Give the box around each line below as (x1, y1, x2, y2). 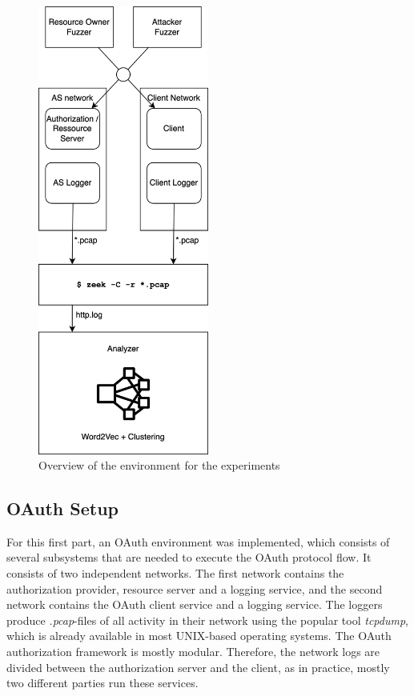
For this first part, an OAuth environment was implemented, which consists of (6, 533, 390, 550)
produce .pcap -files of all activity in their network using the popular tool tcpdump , (6, 611, 408, 628)
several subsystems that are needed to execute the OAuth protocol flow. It (6, 549, 372, 566)
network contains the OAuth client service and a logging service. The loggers (6, 596, 383, 613)
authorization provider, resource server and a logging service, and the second (6, 580, 383, 597)
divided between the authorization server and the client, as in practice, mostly (6, 658, 390, 675)
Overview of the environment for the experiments (38, 457, 280, 474)
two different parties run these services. (6, 674, 199, 691)
